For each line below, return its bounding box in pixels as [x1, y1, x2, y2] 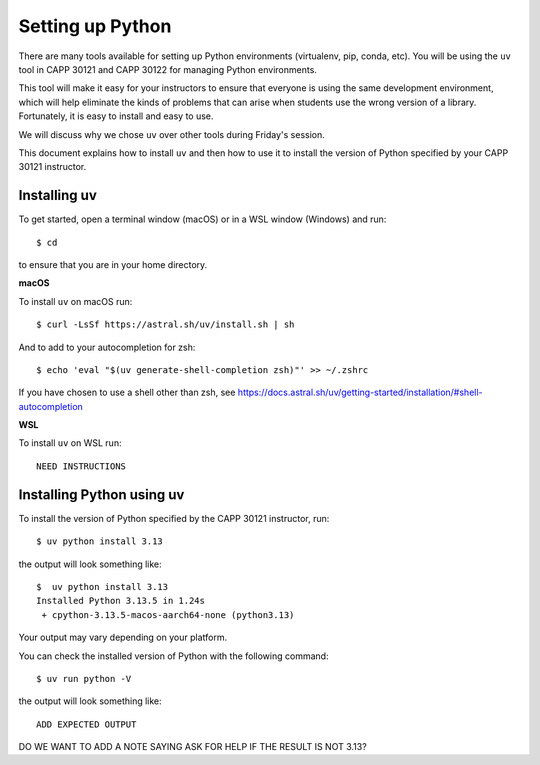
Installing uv [18, 187, 97, 204]
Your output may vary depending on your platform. [18, 631, 228, 644]
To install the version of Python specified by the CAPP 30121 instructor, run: [18, 512, 330, 524]
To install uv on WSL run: [18, 437, 122, 449]
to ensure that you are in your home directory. [18, 258, 208, 270]
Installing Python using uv [18, 486, 185, 503]
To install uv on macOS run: [18, 295, 133, 307]
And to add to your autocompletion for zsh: [18, 341, 196, 353]
